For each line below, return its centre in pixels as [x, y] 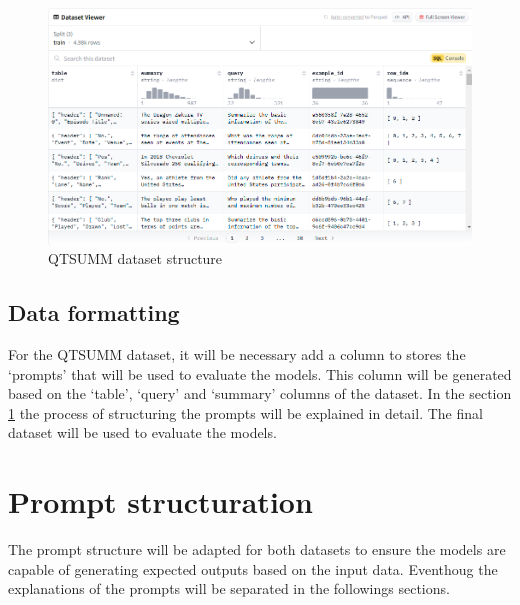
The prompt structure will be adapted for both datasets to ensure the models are [257, 549]
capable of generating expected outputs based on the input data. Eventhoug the [253, 568]
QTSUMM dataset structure [135, 258]
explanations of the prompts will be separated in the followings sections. [229, 588]
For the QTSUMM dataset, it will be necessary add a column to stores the [237, 353]
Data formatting [94, 312]
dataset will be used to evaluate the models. [142, 432]
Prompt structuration [160, 501]
